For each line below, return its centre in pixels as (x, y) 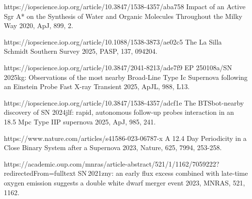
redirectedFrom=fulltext (40, 173)
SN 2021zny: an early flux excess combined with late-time (163, 173)
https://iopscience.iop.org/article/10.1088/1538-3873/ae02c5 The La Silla (113, 41)
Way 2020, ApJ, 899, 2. (39, 25)
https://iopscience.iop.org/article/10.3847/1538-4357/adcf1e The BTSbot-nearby (124, 102)
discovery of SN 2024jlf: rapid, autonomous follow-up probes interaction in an (119, 112)
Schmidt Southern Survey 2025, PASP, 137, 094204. (81, 51)
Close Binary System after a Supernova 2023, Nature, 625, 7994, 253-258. (113, 147)
